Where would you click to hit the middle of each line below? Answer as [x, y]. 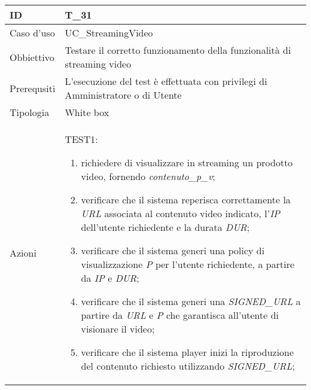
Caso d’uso [32, 33]
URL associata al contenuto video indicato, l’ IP [181, 213]
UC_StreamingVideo [109, 33]
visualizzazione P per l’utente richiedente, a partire [188, 264]
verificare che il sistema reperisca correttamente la [186, 199]
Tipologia [30, 112]
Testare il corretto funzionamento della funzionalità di [178, 50]
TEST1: [81, 139]
